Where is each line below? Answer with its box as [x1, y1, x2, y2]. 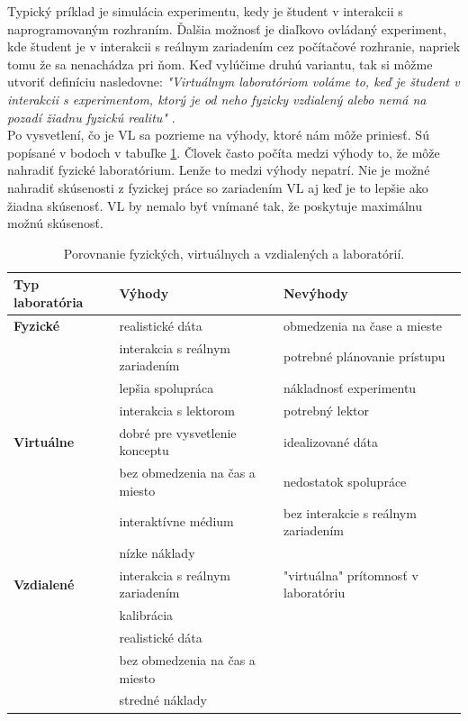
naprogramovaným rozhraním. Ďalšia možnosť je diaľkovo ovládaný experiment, [7, 19, 446, 38]
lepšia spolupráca [119, 379, 214, 397]
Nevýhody [283, 284, 348, 303]
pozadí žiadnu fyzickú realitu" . [7, 107, 175, 126]
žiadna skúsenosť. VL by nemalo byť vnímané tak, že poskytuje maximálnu [7, 196, 422, 214]
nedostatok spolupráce [283, 471, 407, 490]
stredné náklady [119, 690, 207, 709]
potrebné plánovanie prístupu [283, 347, 445, 366]
